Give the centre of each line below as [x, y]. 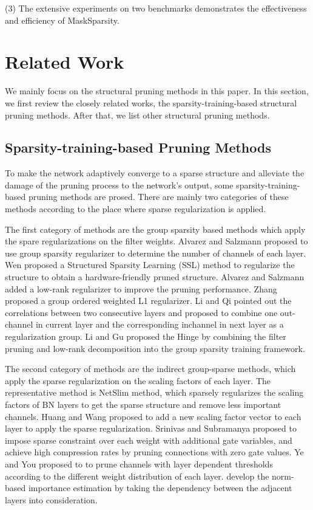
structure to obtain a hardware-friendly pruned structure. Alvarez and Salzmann [155, 277]
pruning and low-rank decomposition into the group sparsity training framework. [155, 348]
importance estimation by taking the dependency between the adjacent [160, 488]
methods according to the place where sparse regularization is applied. [136, 209]
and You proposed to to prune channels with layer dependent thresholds [139, 463]
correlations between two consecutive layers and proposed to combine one [141, 312]
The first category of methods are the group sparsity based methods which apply [155, 229]
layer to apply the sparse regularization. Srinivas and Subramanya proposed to [151, 428]
